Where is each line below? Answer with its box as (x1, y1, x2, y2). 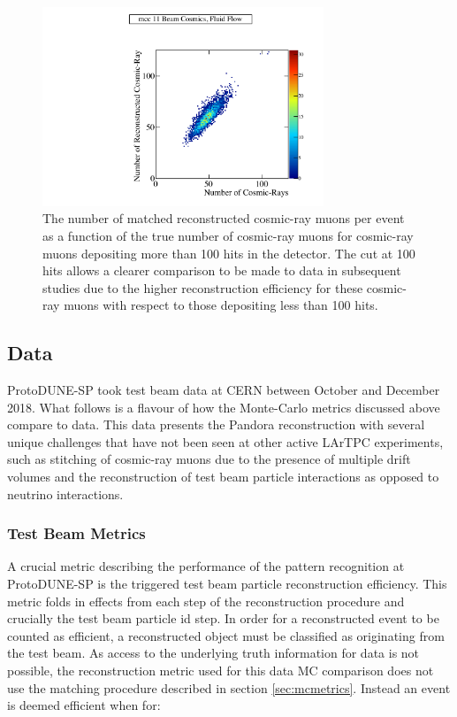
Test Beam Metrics (7, 522, 146, 544)
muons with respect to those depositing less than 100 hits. (64, 296, 378, 314)
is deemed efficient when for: (7, 696, 161, 714)
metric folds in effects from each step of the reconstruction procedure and (7, 591, 405, 610)
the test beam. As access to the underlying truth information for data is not (7, 644, 420, 662)
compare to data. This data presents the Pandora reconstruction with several (7, 415, 425, 434)
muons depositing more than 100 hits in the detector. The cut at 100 (42, 243, 415, 262)
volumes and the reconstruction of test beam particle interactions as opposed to (7, 467, 439, 486)
